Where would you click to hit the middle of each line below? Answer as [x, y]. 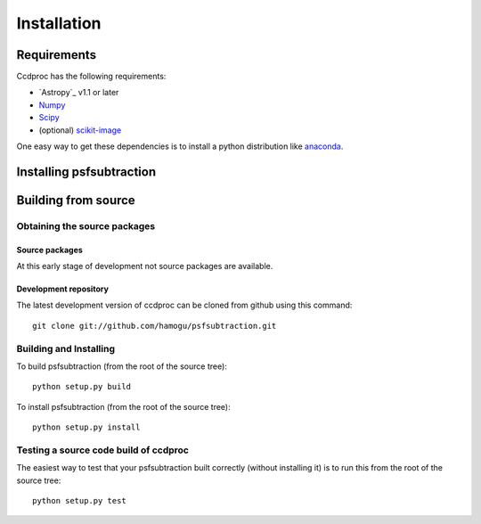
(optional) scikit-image [80, 130]
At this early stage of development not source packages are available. [145, 266]
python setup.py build [82, 387]
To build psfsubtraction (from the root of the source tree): [122, 366]
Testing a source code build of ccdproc [102, 450]
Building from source [76, 200]
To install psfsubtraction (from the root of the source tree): [123, 406]
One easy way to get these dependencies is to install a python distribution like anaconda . [180, 146]
